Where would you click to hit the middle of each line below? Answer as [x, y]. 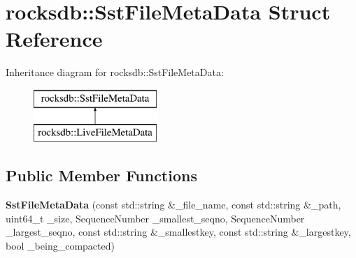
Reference [54, 39]
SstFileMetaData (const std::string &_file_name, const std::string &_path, [173, 205]
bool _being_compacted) [60, 246]
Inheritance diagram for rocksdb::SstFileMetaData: [115, 72]
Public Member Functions [101, 175]
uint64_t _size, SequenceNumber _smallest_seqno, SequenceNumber [155, 218]
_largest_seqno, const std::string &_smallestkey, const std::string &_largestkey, [178, 232]
